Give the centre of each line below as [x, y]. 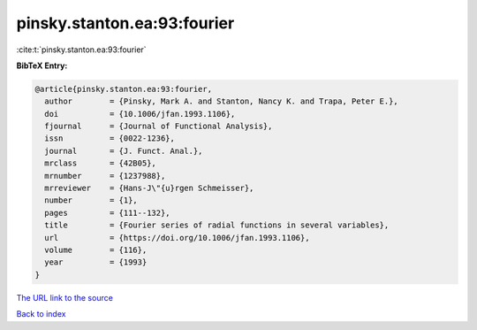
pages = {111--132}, [108, 213]
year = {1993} [96, 262]
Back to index [41, 314]
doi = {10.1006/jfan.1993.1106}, [140, 114]
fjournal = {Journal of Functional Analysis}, [159, 127]
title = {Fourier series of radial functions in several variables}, [217, 225]
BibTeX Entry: [42, 65]
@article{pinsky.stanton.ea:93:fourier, [123, 89]
